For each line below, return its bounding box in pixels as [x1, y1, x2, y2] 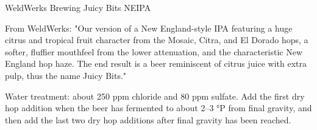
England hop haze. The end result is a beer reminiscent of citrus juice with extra [5, 57, 307, 70]
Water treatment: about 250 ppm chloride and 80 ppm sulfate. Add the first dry [5, 89, 305, 102]
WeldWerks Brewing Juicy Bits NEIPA [5, 1, 151, 13]
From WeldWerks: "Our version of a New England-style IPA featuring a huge [5, 21, 293, 34]
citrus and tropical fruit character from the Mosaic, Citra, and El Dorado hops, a [5, 33, 308, 46]
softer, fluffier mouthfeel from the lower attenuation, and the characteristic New [5, 45, 303, 58]
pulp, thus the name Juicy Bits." [5, 69, 127, 81]
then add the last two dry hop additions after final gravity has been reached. [5, 113, 291, 126]
